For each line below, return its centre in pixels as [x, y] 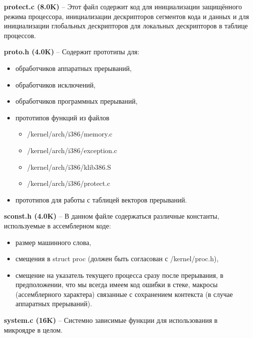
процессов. [20, 35]
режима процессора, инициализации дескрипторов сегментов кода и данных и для [126, 16]
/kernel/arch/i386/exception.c [72, 150]
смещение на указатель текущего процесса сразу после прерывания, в [119, 275]
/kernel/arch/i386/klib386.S [69, 167]
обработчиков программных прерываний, [76, 101]
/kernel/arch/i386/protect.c [69, 183]
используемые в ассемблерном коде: [57, 225]
